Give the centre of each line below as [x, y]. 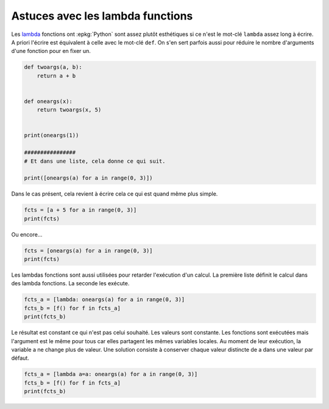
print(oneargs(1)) [51, 135]
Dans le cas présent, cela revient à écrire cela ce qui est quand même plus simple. [115, 194]
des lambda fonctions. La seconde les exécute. [70, 283]
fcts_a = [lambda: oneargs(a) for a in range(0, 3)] [104, 300]
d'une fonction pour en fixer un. [51, 51]
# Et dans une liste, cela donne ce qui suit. [95, 161]
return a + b [56, 76]
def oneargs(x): [48, 101]
